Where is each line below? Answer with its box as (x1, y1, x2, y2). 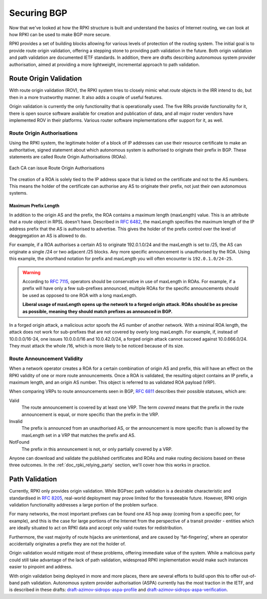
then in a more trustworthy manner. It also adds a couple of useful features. (9, 94, 163, 100)
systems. (9, 190, 28, 196)
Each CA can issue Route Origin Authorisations (9, 165, 105, 171)
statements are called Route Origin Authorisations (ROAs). (9, 153, 127, 159)
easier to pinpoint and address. (9, 564, 73, 570)
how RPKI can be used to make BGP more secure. (9, 31, 111, 37)
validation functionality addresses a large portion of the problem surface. (9, 502, 158, 507)
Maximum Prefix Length (9, 203, 60, 209)
